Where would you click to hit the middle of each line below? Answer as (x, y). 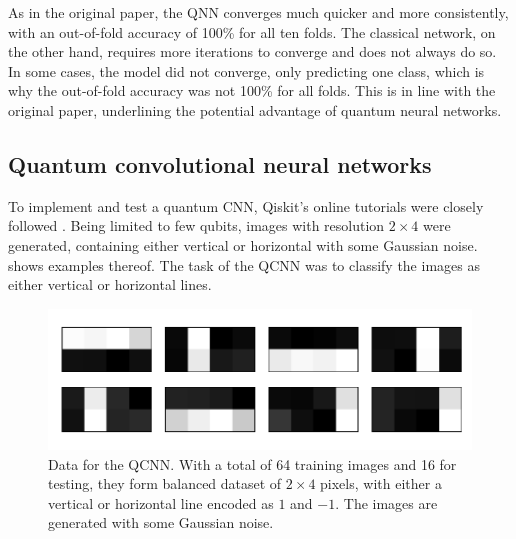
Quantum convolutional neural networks (220, 163)
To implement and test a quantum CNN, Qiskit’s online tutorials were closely (246, 205)
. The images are (386, 502)
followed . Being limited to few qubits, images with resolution (196, 225)
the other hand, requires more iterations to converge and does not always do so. (252, 51)
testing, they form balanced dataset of (165, 483)
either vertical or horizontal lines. (110, 284)
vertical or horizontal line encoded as (161, 502)
